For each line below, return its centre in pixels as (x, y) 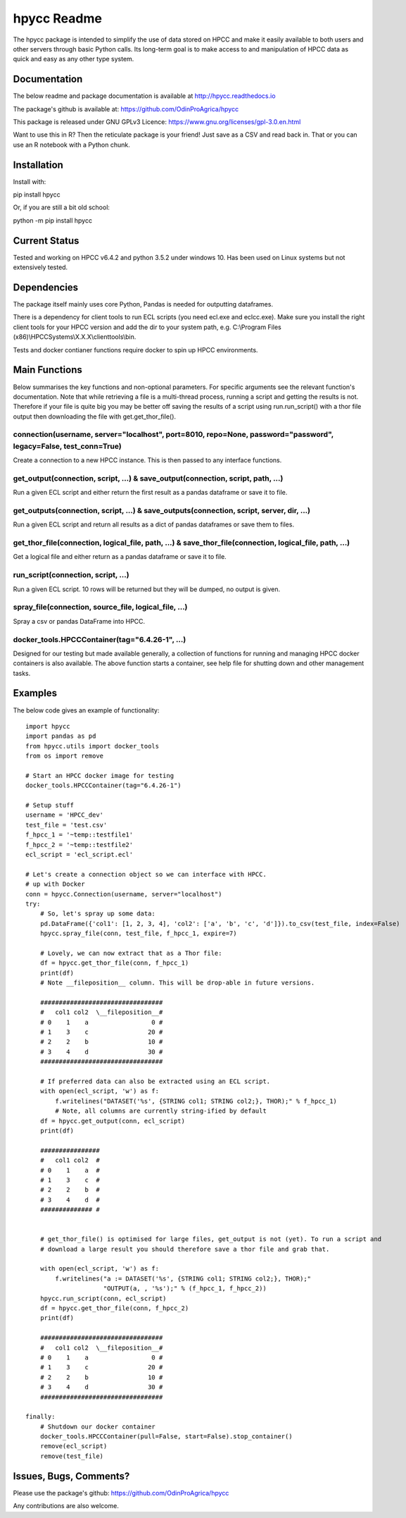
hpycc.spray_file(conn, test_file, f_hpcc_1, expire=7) (138, 933)
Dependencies (46, 287)
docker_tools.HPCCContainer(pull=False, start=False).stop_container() (166, 1437)
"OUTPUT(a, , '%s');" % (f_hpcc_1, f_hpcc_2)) (185, 1289)
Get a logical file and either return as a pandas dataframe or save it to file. (120, 557)
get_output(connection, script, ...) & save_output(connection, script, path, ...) (148, 478)
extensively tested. (40, 267)
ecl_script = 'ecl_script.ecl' (80, 855)
